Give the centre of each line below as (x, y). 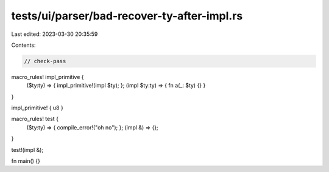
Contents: (23, 45)
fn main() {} (26, 161)
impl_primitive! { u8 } (37, 108)
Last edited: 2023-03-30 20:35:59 (55, 34)
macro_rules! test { (35, 119)
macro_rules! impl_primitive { (48, 77)
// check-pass (45, 61)
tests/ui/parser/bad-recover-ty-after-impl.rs (127, 16)
